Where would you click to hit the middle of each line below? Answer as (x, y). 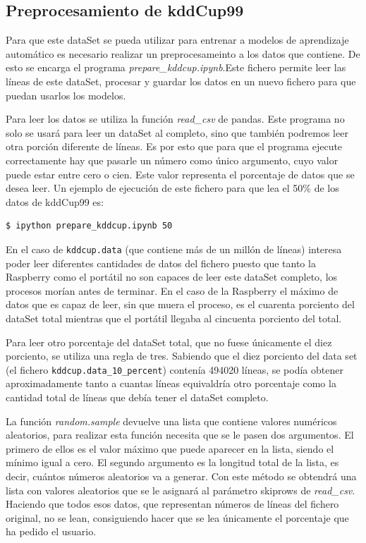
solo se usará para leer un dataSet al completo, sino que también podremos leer (177, 132)
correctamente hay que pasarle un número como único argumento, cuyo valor (172, 160)
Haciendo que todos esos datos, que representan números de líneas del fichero (172, 504)
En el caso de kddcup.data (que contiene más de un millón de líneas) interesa (174, 249)
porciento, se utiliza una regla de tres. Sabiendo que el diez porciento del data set (182, 356)
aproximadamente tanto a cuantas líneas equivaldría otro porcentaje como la (171, 383)
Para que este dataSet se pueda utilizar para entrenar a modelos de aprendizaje (177, 40)
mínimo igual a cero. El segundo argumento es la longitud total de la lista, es (172, 462)
